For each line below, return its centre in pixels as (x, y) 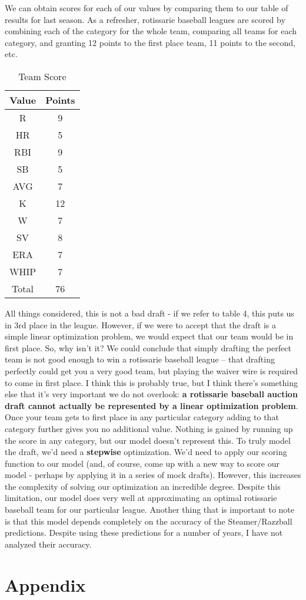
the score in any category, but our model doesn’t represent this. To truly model (148, 440)
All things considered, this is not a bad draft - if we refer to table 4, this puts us (149, 313)
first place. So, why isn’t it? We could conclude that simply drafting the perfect (148, 347)
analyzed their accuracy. (48, 544)
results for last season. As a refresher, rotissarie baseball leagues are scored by (145, 19)
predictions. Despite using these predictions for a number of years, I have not (144, 533)
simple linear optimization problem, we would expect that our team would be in (149, 336)
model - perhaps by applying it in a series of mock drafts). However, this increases (153, 475)
